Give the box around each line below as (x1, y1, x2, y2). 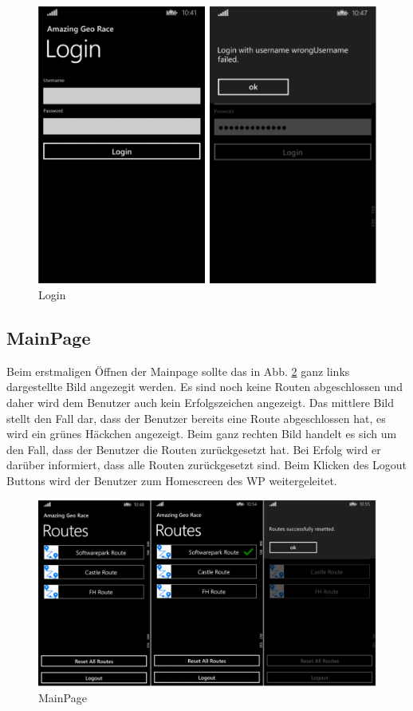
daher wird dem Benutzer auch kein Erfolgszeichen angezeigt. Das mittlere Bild (6, 394, 395, 411)
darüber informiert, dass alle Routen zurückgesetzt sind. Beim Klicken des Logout (6, 456, 407, 473)
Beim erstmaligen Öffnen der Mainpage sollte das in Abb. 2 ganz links (6, 362, 350, 379)
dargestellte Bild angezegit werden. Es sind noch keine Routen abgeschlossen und (6, 378, 403, 395)
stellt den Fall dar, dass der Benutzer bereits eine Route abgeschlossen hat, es (6, 409, 386, 426)
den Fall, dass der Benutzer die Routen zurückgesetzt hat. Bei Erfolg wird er (6, 440, 381, 457)
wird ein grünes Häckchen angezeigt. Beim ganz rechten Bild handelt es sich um (6, 425, 397, 442)
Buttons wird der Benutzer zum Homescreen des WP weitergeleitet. (6, 472, 337, 489)
